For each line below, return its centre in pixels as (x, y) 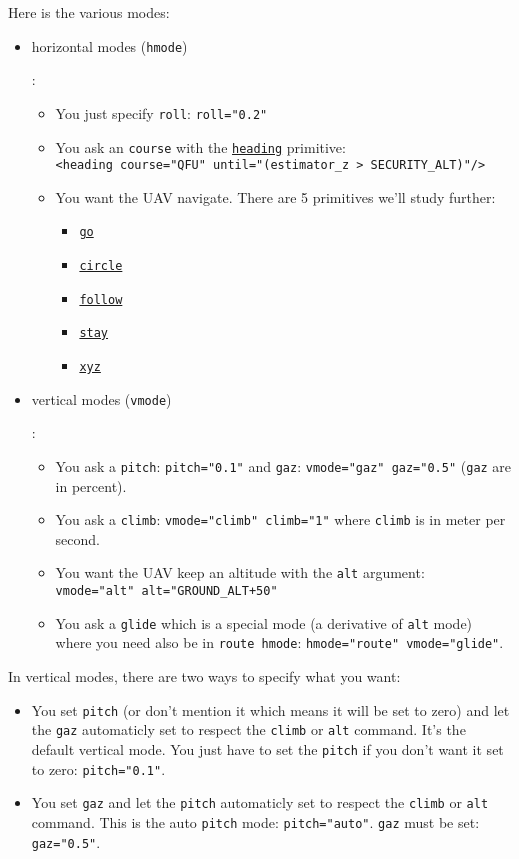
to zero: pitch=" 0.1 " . (98, 768)
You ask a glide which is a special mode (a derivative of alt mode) (264, 622)
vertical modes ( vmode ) (101, 398)
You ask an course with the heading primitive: (200, 146)
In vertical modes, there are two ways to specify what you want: (204, 676)
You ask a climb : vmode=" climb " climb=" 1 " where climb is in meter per (280, 519)
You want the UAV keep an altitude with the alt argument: (240, 572)
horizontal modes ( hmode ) (109, 45)
